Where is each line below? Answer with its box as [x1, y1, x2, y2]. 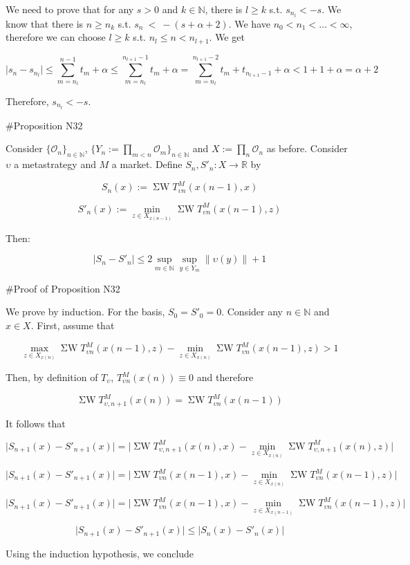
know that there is [6, 16, 84, 30]
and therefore [196, 370, 254, 384]
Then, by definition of [6, 370, 98, 384]
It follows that [6, 416, 66, 430]
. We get [209, 30, 245, 44]
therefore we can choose [6, 30, 106, 44]
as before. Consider [266, 141, 348, 156]
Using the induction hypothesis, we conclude [6, 546, 194, 560]
